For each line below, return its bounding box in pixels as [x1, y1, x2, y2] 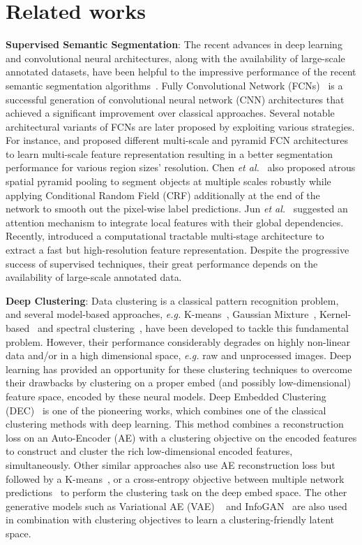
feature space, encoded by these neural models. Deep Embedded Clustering [6, 388, 326, 403]
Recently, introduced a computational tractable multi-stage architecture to [6, 228, 324, 243]
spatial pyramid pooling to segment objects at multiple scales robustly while [6, 174, 331, 189]
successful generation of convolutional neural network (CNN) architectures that [6, 92, 345, 106]
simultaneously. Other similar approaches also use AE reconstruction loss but [6, 457, 335, 472]
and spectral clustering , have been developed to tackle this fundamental [37, 321, 349, 335]
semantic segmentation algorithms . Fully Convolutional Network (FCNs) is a [6, 78, 343, 92]
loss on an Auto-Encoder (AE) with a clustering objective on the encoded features [6, 430, 357, 444]
